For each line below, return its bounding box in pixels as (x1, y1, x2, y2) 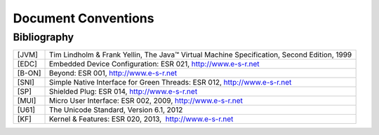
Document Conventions (13, 10, 154, 26)
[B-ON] (17, 69, 41, 78)
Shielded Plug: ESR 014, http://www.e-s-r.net (49, 87, 198, 97)
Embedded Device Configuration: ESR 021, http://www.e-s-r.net (49, 59, 260, 69)
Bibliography (13, 31, 74, 43)
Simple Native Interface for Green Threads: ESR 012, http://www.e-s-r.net (49, 78, 292, 87)
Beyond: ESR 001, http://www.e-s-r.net (49, 69, 178, 78)
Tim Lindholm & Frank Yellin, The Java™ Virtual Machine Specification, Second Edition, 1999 (49, 50, 352, 59)
